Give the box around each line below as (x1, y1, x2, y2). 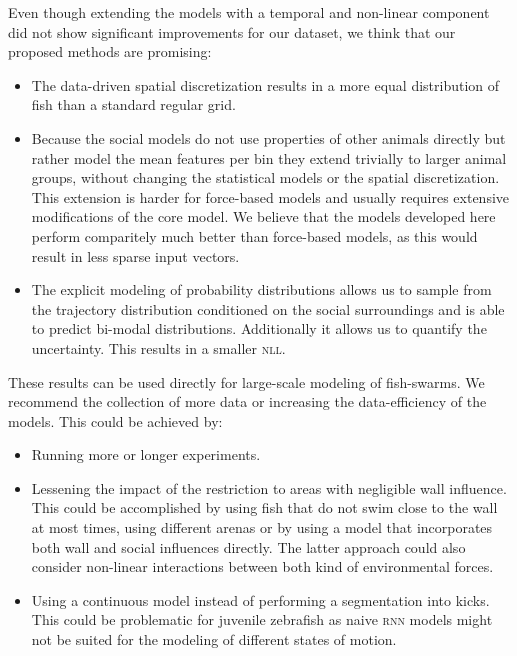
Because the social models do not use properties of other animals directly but (31, 127, 506, 148)
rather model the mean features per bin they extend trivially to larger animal (31, 147, 507, 168)
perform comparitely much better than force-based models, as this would (31, 225, 478, 246)
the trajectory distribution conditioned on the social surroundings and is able (31, 298, 505, 319)
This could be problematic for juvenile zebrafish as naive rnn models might (31, 609, 493, 630)
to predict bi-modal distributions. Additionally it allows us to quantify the (31, 318, 487, 339)
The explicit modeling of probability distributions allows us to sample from (31, 279, 492, 300)
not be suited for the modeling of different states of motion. (31, 629, 397, 650)
